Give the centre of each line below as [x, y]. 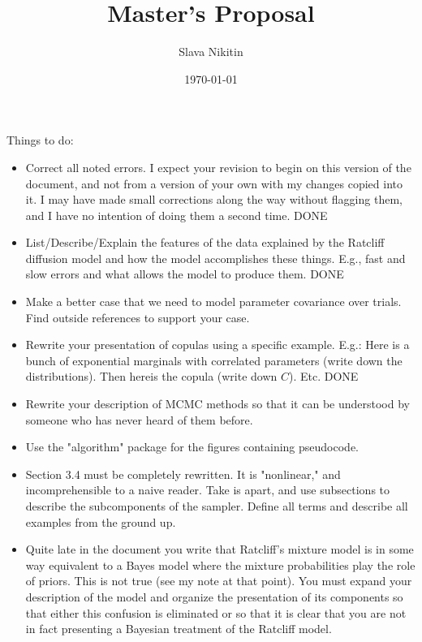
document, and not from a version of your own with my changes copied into [214, 183]
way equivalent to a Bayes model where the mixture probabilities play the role [220, 564]
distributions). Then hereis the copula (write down [151, 376]
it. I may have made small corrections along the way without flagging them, [214, 199]
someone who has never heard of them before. [139, 419]
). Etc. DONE [324, 376]
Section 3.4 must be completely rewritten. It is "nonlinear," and [183, 474]
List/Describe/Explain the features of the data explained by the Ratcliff [205, 242]
